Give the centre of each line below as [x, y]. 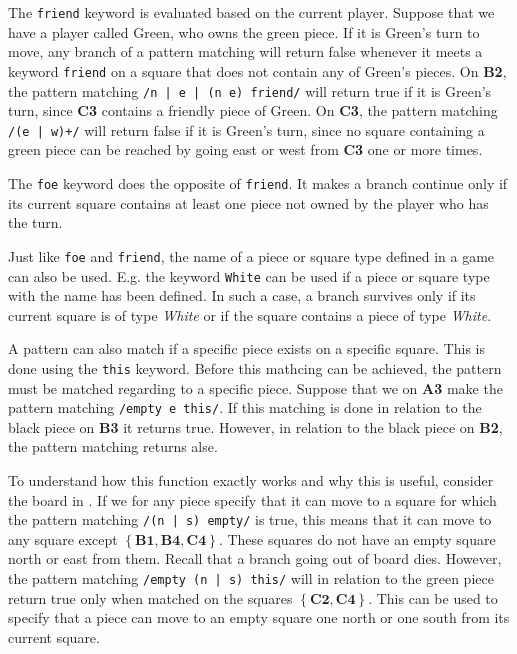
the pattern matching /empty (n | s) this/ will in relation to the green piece [251, 578]
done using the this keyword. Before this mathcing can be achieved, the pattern [255, 367]
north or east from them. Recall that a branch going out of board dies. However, [255, 558]
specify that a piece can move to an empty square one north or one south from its [259, 617]
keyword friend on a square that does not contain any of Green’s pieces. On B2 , [257, 70]
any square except [63, 538]
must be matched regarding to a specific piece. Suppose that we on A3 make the [255, 387]
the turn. [35, 222]
